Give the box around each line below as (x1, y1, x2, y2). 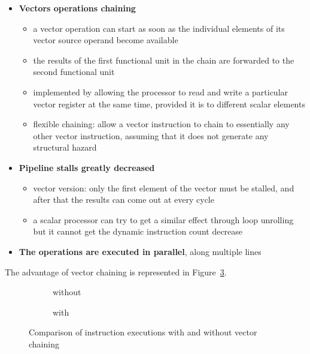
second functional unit (33, 65, 115, 78)
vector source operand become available (33, 34, 178, 46)
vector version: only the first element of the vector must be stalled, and (33, 181, 294, 194)
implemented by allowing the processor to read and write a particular (33, 85, 288, 98)
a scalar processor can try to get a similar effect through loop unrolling (33, 213, 294, 226)
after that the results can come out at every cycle (33, 193, 214, 206)
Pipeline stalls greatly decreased (19, 161, 155, 173)
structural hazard (33, 141, 97, 154)
